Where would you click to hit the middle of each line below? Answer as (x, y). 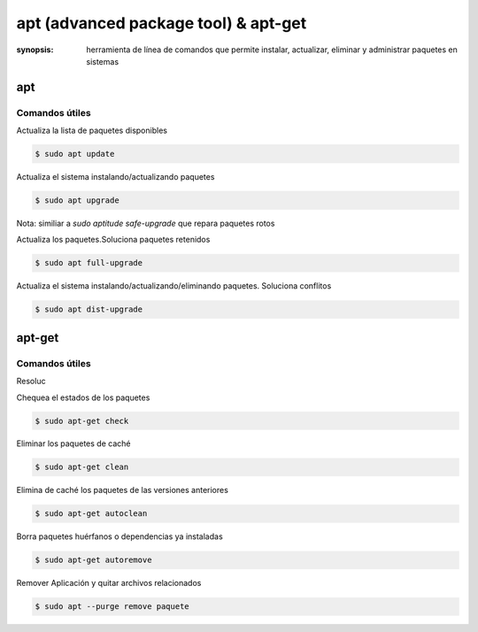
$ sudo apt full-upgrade (89, 263)
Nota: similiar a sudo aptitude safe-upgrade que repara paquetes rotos (146, 224)
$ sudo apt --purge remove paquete (112, 607)
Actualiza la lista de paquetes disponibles (92, 131)
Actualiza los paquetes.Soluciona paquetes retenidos (113, 240)
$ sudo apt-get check (82, 421)
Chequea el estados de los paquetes (83, 397)
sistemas (103, 61)
